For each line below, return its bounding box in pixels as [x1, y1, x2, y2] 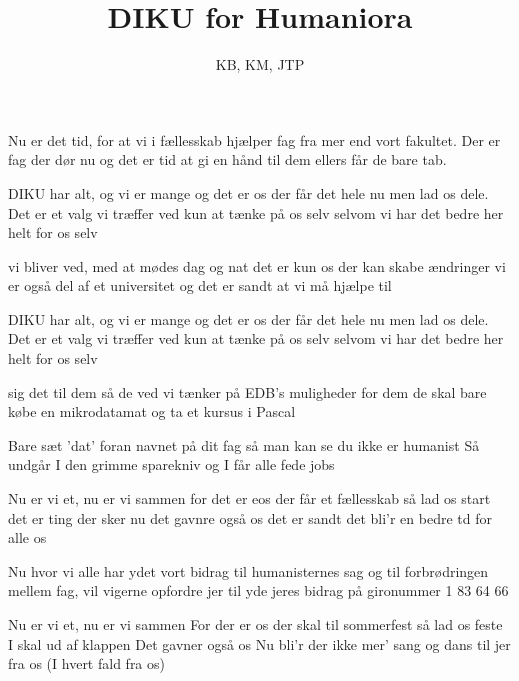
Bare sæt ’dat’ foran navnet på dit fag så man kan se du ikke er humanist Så [8, 434, 480, 455]
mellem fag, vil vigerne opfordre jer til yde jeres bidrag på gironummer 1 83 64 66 [8, 580, 509, 601]
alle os [8, 527, 47, 548]
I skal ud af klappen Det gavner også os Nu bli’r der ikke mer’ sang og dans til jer [8, 633, 511, 654]
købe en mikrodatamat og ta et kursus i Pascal [8, 401, 296, 422]
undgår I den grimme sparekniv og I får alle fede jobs [8, 454, 335, 475]
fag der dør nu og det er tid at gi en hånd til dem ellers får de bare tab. [8, 149, 447, 170]
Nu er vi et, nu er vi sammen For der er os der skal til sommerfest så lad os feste [8, 614, 503, 634]
